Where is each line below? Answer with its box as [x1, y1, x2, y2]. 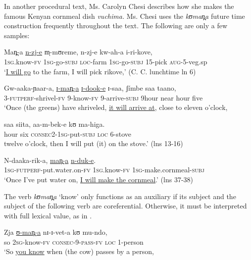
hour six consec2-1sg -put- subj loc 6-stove [4, 128, 132, 139]
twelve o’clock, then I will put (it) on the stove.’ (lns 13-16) [4, 138, 183, 149]
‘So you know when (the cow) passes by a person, [4, 246, 154, 257]
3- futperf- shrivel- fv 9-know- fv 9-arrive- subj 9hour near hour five [4, 92, 203, 103]
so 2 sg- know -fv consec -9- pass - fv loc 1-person [4, 236, 144, 247]
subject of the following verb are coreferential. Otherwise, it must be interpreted [4, 201, 247, 211]
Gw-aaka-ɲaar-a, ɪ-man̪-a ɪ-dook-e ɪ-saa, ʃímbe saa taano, [4, 83, 176, 93]
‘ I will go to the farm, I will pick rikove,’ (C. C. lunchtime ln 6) [4, 66, 196, 76]
